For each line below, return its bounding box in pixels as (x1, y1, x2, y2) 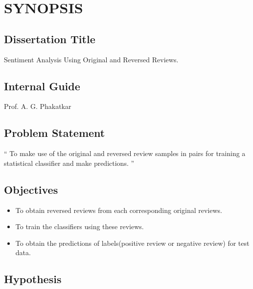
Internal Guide (4, 78, 80, 93)
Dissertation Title (4, 31, 95, 46)
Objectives (4, 182, 58, 197)
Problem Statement (4, 125, 105, 140)
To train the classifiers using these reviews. (15, 221, 144, 232)
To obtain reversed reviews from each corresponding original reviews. (15, 205, 222, 215)
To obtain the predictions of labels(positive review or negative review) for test (15, 237, 250, 248)
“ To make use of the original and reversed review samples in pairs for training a (4, 148, 246, 158)
